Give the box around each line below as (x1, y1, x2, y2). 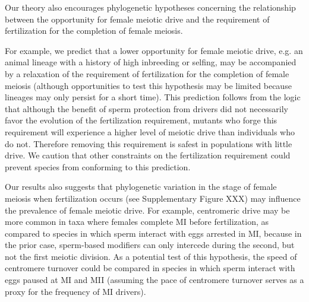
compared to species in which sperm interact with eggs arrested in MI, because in (5, 227, 302, 239)
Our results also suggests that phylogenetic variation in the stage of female (5, 180, 277, 193)
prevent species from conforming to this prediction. (5, 160, 191, 173)
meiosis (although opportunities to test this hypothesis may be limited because (5, 79, 292, 91)
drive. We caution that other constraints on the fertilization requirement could (5, 149, 291, 161)
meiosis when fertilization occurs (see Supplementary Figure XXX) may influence (5, 192, 301, 204)
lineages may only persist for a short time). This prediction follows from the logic (5, 91, 301, 103)
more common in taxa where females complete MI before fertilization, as (5, 215, 269, 228)
